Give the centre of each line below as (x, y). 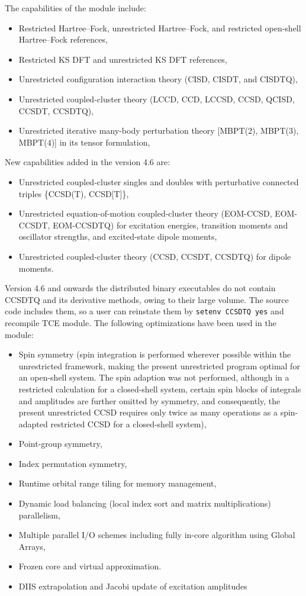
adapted (33, 423)
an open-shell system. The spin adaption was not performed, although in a (154, 377)
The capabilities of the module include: (75, 8)
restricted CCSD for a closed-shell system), (128, 423)
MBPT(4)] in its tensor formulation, (84, 142)
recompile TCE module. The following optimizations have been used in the (141, 322)
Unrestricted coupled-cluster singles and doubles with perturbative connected (159, 181)
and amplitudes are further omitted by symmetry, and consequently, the (149, 400)
